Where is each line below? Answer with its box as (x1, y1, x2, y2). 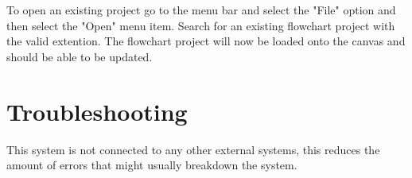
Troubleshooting (6, 95, 188, 127)
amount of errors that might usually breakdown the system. (6, 157, 297, 173)
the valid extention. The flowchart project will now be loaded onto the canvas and (6, 33, 406, 49)
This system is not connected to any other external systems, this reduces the (6, 141, 380, 157)
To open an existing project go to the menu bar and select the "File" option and (6, 2, 396, 17)
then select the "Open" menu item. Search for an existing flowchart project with (6, 17, 395, 33)
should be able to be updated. (6, 48, 153, 64)
